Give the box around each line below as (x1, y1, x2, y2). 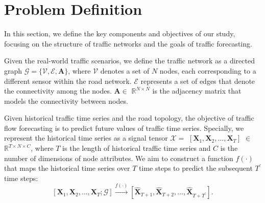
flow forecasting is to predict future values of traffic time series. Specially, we (4, 122, 244, 133)
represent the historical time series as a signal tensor (4, 132, 168, 143)
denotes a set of (100, 65, 150, 76)
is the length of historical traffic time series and (62, 143, 211, 153)
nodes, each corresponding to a (159, 65, 256, 76)
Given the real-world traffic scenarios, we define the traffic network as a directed (4, 55, 255, 66)
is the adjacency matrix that (152, 85, 242, 96)
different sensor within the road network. (4, 75, 132, 86)
